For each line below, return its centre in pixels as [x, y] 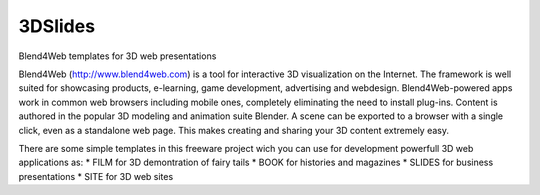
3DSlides [56, 26]
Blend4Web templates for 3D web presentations [117, 56]
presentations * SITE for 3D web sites [96, 176]
